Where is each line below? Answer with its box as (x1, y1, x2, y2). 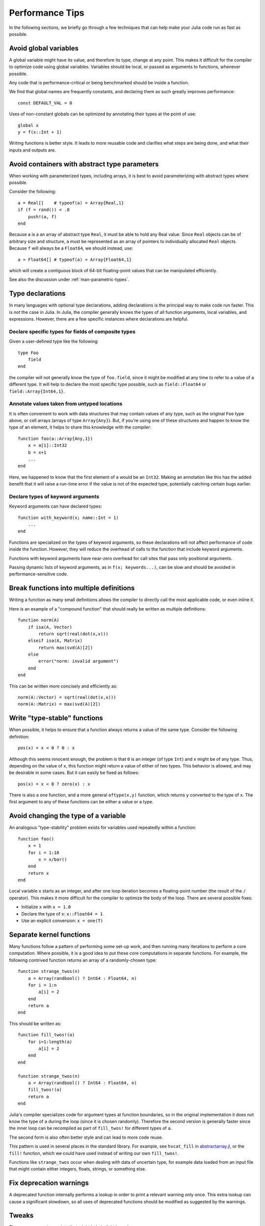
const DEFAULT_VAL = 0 (18, 100, 73, 105)
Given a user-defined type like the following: (9, 338, 99, 344)
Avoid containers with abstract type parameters (9, 160, 159, 168)
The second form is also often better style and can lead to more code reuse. (9, 1134, 163, 1140)
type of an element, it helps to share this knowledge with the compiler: (9, 424, 152, 430)
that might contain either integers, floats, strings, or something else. (9, 1166, 147, 1172)
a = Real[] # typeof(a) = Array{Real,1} (18, 200, 124, 205)
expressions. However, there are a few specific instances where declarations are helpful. (9, 316, 188, 322)
